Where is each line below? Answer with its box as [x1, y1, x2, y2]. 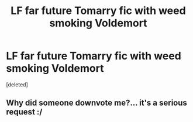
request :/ [6, 107, 43, 117]
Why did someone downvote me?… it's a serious [6, 98, 187, 108]
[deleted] [6, 81, 28, 88]
